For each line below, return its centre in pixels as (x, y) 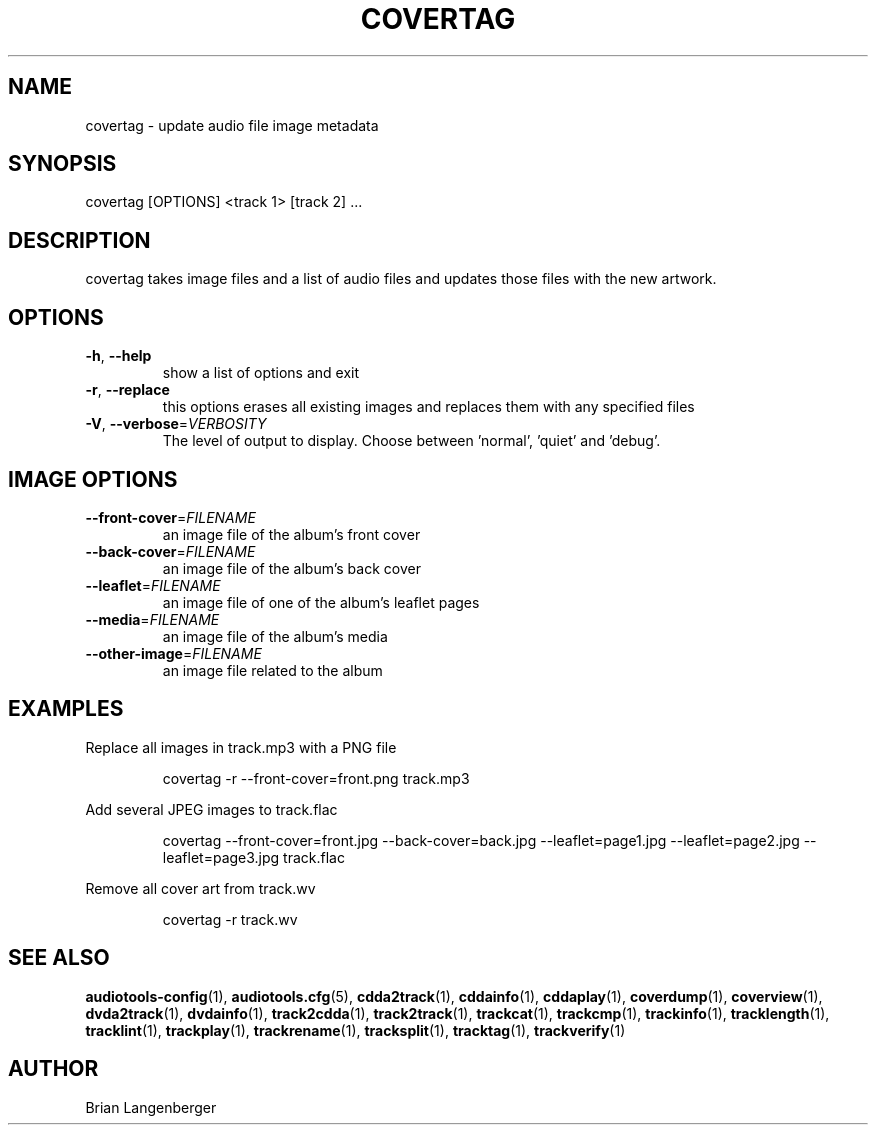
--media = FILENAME (152, 619)
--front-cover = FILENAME (170, 517)
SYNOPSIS (62, 164)
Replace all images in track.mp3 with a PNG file (241, 747)
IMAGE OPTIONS (93, 479)
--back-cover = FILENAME (170, 551)
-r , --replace (127, 390)
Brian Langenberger (151, 1107)
